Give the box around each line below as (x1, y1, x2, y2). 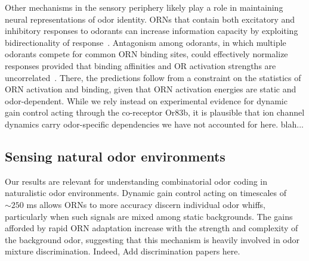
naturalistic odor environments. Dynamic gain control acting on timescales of (5, 187, 286, 199)
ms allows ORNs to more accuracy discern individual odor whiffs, (26, 198, 265, 210)
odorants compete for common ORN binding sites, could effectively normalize (5, 48, 288, 60)
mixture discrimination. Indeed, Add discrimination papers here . (5, 245, 240, 257)
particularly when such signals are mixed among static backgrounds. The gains (5, 210, 293, 222)
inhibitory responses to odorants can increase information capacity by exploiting (5, 24, 298, 37)
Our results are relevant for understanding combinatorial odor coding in (5, 175, 268, 187)
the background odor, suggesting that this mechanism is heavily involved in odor (5, 233, 300, 246)
